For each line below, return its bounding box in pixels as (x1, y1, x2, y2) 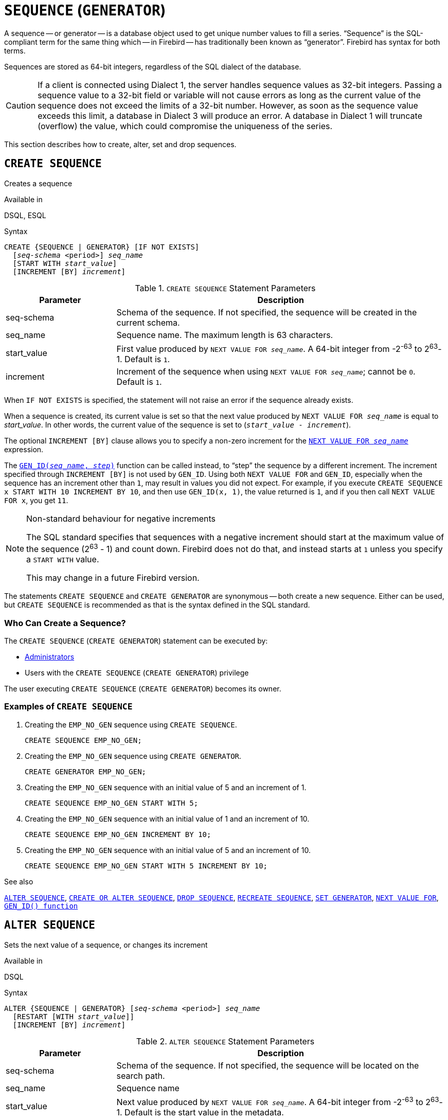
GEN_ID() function (4, 901, 78, 910)
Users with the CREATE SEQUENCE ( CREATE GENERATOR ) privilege (25, 668, 249, 677)
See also (4, 877, 33, 886)
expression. (4, 445, 44, 454)
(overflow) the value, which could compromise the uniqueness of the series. (38, 120, 333, 131)
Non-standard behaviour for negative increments (26, 513, 216, 524)
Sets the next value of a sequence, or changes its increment (4, 940, 208, 949)
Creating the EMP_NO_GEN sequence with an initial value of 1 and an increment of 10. (25, 814, 310, 823)
